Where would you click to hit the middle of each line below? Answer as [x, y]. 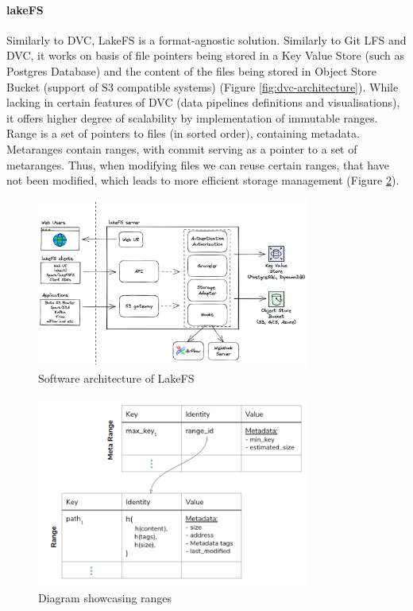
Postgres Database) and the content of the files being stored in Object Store [191, 70]
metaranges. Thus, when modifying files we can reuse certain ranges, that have [198, 164]
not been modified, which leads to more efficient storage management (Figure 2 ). [203, 180]
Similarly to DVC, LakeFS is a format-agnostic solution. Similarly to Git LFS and [206, 39]
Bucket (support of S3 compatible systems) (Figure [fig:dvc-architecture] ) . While [203, 86]
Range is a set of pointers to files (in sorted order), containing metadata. [183, 133]
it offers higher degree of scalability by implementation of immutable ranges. [192, 117]
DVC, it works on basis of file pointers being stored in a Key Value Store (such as [205, 55]
